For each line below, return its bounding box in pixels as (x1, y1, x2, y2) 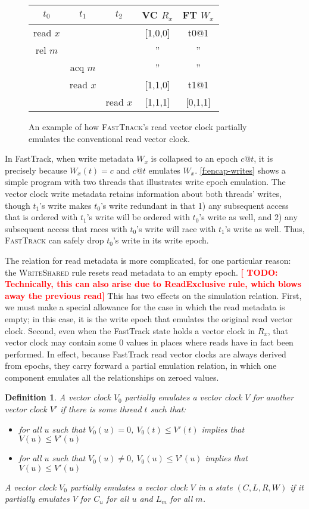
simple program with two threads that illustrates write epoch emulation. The (5, 175, 286, 188)
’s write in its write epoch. (113, 234, 209, 246)
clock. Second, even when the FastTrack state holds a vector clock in (5, 324, 255, 337)
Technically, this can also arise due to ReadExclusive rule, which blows (5, 277, 302, 290)
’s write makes (39, 199, 92, 211)
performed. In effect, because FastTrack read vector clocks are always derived (5, 347, 286, 360)
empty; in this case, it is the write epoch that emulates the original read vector (5, 312, 293, 325)
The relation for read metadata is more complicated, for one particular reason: (5, 254, 291, 266)
